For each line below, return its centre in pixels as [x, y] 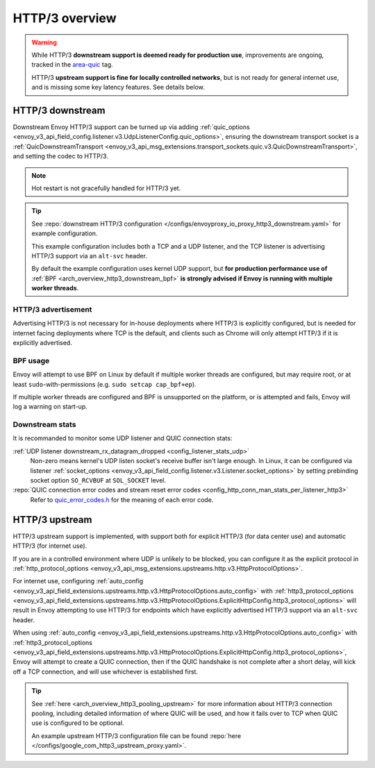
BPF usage [31, 360]
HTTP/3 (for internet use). [50, 546]
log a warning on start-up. [50, 407]
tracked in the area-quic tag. [73, 65]
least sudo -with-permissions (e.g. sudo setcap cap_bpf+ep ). [105, 384]
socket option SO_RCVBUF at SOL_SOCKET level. [98, 481]
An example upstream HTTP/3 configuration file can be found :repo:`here [136, 735]
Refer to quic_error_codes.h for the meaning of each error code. [122, 499]
